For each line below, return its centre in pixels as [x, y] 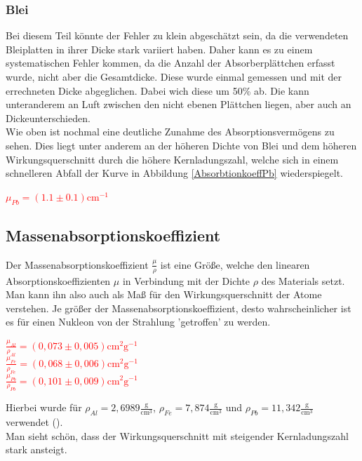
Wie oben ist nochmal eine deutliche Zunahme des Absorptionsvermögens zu [170, 132]
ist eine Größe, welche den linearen [235, 264]
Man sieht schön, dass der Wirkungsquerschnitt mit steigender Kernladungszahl [177, 435]
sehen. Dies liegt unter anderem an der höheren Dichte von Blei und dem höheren [181, 145]
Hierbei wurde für [44, 407]
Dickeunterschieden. [48, 118]
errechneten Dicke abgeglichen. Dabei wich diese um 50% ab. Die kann [157, 90]
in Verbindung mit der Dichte [186, 280]
